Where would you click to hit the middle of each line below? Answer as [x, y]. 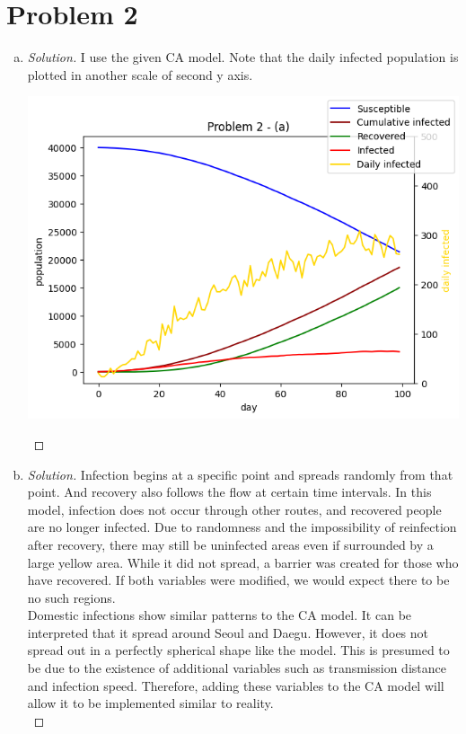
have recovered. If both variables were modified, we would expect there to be [238, 580]
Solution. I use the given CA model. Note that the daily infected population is [243, 57]
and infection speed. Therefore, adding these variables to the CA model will [236, 685]
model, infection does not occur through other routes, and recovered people [234, 509]
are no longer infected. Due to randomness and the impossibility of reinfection [242, 527]
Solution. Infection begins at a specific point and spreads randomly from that [240, 474]
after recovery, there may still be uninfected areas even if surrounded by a [230, 544]
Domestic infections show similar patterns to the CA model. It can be [220, 615]
